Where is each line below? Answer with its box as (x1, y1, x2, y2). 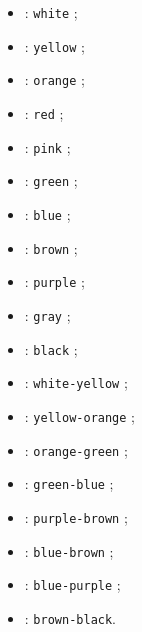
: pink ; (24, 136, 71, 157)
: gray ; (24, 304, 71, 325)
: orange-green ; (24, 439, 128, 460)
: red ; (24, 102, 64, 123)
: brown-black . (24, 607, 117, 628)
